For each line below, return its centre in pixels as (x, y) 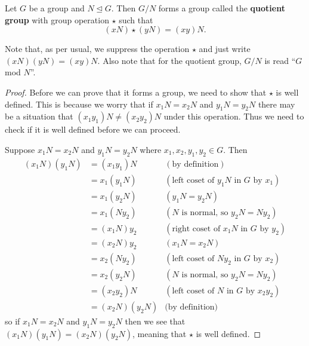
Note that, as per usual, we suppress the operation (97, 49)
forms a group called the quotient (222, 8)
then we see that (155, 321)
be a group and (57, 8)
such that (136, 19)
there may (276, 104)
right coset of (196, 229)
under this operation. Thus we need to (234, 116)
